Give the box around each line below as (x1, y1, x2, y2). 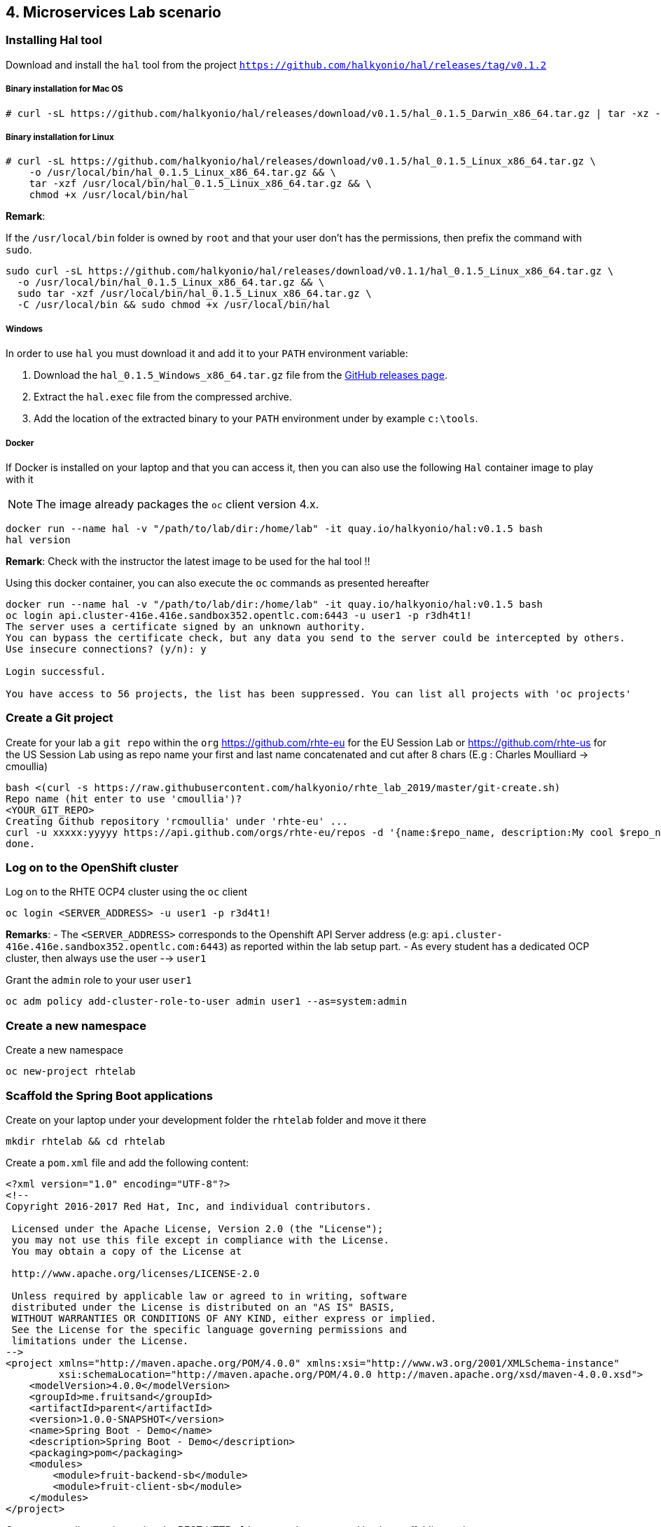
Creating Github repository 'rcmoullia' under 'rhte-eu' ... (6, 815, 348, 827)
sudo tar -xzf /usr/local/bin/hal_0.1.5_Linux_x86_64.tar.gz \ (17, 288, 372, 300)
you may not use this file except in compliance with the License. (11, 1234, 389, 1246)
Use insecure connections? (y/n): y (6, 643, 207, 655)
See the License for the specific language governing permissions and (11, 1323, 408, 1335)
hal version (6, 534, 71, 545)
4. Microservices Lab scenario (6, 4, 221, 21)
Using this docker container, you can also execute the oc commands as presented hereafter (6, 576, 430, 589)
